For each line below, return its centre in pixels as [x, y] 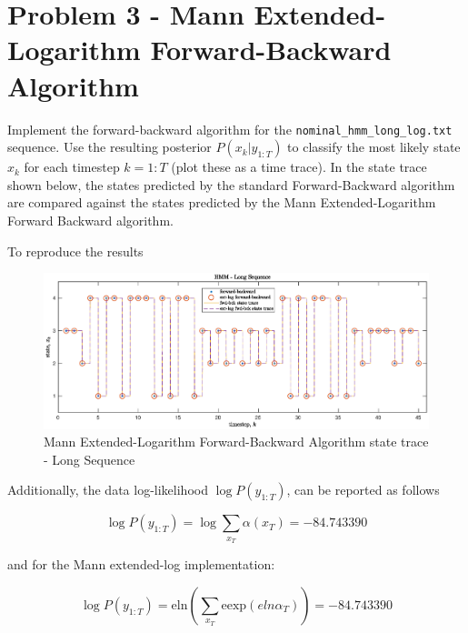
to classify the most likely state [374, 147]
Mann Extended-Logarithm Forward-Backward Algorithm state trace [236, 442]
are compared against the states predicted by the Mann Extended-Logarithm [222, 202]
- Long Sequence [90, 459]
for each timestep [72, 167]
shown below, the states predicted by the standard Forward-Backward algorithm [231, 184]
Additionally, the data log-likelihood [108, 490]
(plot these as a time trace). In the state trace [299, 167]
